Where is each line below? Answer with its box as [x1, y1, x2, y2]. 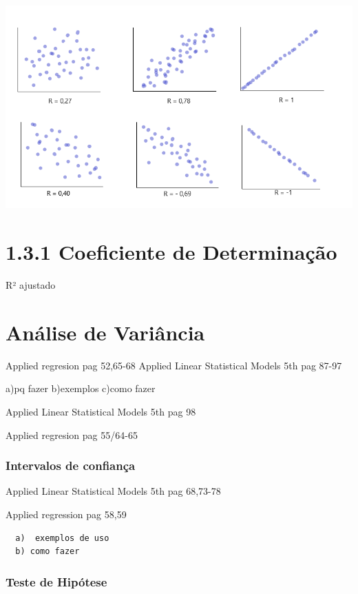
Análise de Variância [6, 318, 205, 346]
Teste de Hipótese [6, 573, 107, 590]
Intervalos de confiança [6, 457, 136, 474]
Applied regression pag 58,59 [6, 506, 127, 521]
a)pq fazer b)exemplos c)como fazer [6, 381, 156, 396]
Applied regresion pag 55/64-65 [6, 427, 138, 442]
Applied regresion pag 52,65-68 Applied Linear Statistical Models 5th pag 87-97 [6, 358, 342, 372]
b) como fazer [15, 546, 80, 557]
